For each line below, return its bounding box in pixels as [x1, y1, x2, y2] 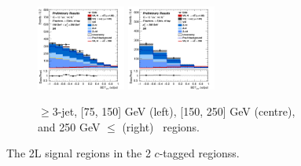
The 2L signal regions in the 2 [6, 145, 151, 161]
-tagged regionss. [159, 145, 240, 161]
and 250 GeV [38, 118, 101, 135]
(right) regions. [122, 118, 200, 135]
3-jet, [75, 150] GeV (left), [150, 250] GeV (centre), [52, 103, 295, 120]
